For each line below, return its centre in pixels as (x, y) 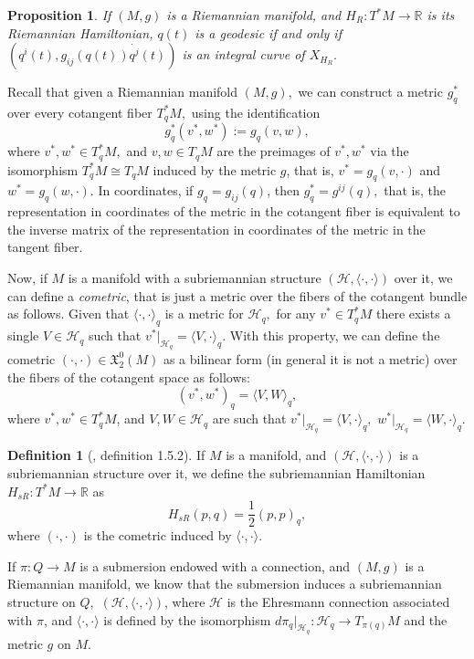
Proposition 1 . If (59, 15)
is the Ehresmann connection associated (338, 602)
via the (390, 151)
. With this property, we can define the (331, 335)
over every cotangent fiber (80, 112)
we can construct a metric (370, 92)
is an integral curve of (243, 54)
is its (441, 15)
